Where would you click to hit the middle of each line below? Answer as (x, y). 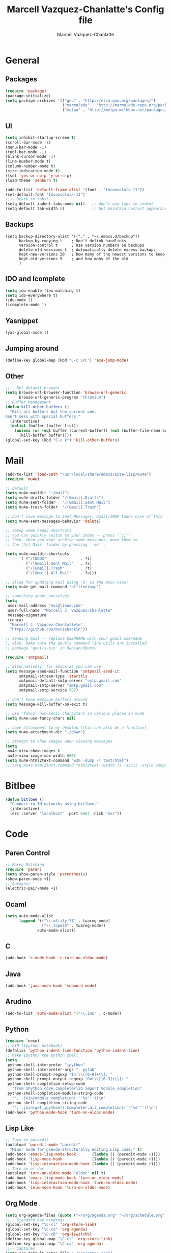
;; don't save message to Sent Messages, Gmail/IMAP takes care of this (84, 516)
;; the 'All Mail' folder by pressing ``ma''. (55, 545)
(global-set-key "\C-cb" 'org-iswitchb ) (49, 1234)
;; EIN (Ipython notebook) (34, 1046)
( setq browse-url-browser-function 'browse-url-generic (66, 393)
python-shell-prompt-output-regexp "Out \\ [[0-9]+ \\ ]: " (68, 1079)
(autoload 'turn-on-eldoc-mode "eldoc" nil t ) (55, 1173)
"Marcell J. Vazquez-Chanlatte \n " (46, 624)
